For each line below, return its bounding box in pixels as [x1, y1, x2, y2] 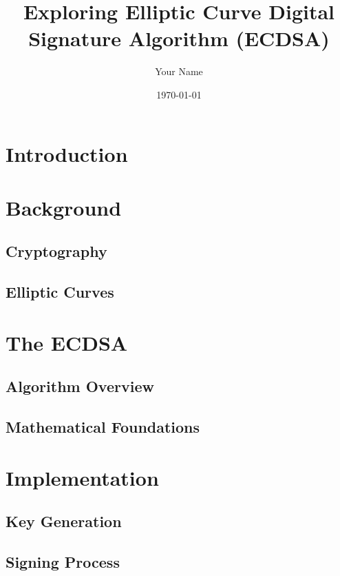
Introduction [6, 139, 128, 167]
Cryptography [6, 240, 107, 262]
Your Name [155, 64, 203, 79]
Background [6, 193, 122, 221]
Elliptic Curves [6, 281, 114, 302]
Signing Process [6, 551, 120, 573]
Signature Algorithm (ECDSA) [28, 24, 330, 52]
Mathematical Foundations [6, 416, 200, 438]
